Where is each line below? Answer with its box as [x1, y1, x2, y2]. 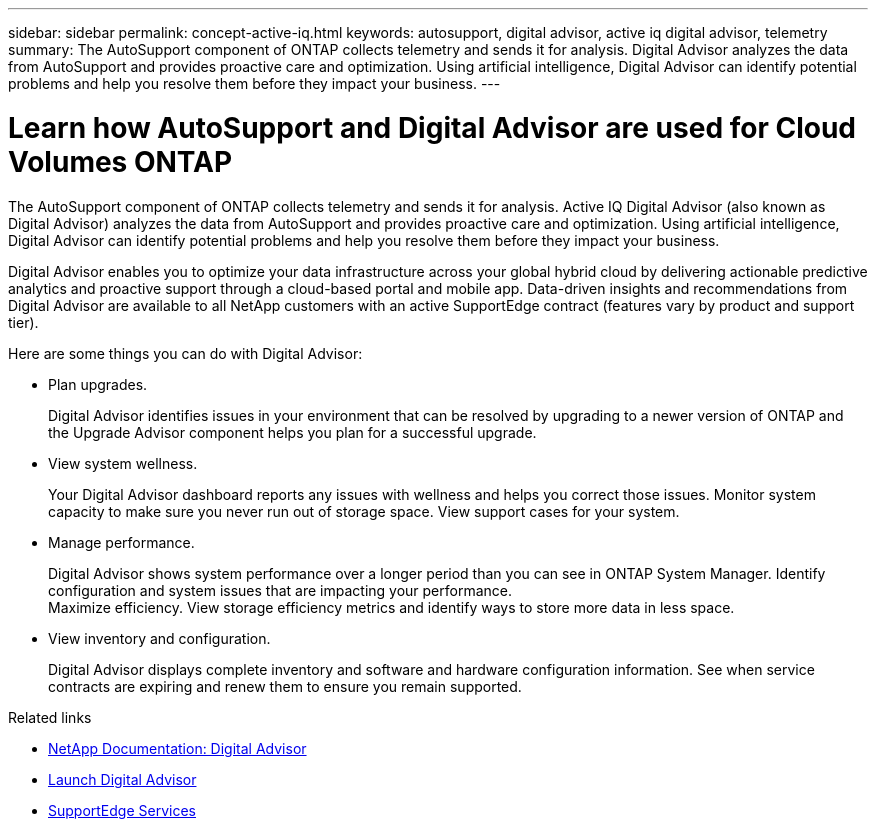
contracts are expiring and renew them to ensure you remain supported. [48, 677, 522, 695]
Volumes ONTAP [8, 144, 233, 179]
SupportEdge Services [48, 801, 196, 819]
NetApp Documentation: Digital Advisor [48, 739, 307, 757]
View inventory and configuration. [48, 629, 271, 647]
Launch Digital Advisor [48, 770, 197, 788]
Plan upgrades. [48, 375, 148, 393]
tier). [8, 313, 39, 331]
